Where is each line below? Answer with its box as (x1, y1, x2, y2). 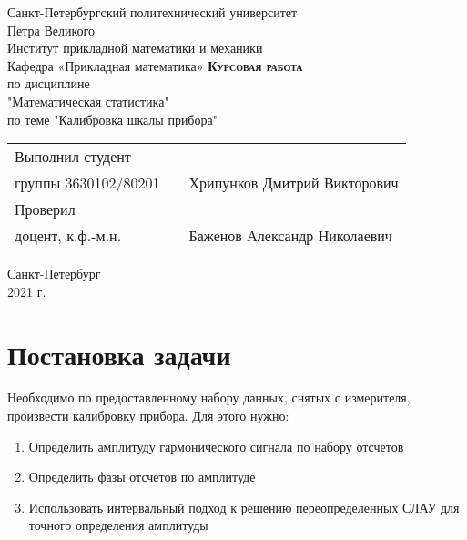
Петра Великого (7, 20, 96, 39)
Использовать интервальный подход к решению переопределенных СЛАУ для (28, 497, 460, 516)
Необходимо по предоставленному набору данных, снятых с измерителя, (7, 388, 411, 407)
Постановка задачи (7, 335, 231, 372)
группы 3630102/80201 (15, 172, 160, 194)
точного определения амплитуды (28, 515, 208, 535)
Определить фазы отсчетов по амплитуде (28, 467, 256, 486)
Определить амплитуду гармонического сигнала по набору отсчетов (28, 436, 404, 455)
